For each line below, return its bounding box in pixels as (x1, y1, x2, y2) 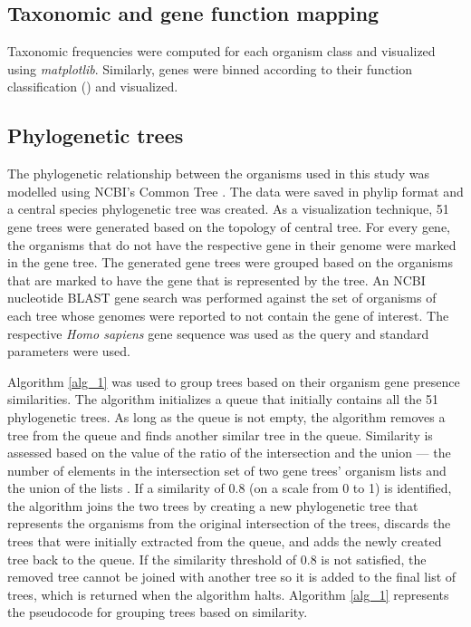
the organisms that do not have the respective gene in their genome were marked (7, 235, 457, 254)
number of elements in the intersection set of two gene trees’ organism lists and (7, 460, 447, 479)
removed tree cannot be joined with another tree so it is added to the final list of (7, 567, 457, 586)
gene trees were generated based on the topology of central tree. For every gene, (7, 217, 451, 236)
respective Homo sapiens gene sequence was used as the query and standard (7, 323, 429, 342)
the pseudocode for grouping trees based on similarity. (7, 603, 308, 622)
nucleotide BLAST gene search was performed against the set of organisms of (7, 288, 437, 307)
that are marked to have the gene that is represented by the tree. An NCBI (7, 270, 426, 289)
